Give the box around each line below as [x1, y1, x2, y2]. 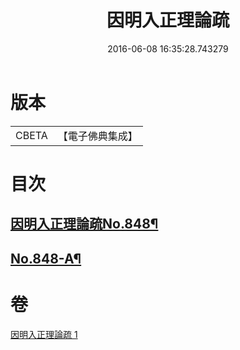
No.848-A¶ [10, 250, 82, 267]
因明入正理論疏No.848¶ [10, 216, 159, 233]
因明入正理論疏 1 [10, 328, 78, 340]
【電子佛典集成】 [57, 129, 138, 143]
